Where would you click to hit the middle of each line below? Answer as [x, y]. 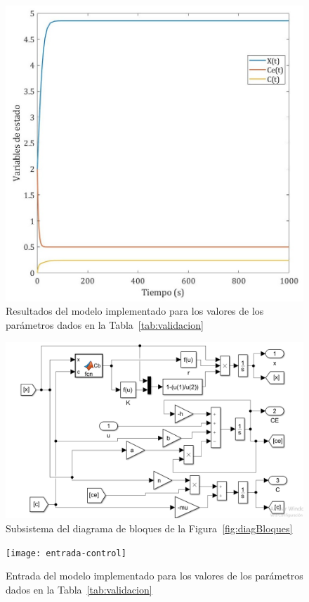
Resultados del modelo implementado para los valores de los [135, 311]
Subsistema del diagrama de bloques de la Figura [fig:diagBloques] [149, 528]
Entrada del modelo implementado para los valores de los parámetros [154, 576]
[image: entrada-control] [66, 553]
